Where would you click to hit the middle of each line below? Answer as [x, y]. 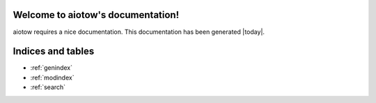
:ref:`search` [48, 87]
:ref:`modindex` [52, 77]
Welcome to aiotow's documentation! [96, 15]
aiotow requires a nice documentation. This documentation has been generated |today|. [139, 32]
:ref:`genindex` [52, 68]
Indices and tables [54, 51]
